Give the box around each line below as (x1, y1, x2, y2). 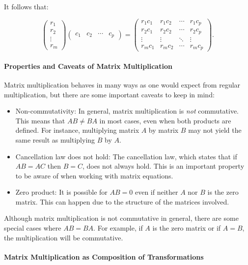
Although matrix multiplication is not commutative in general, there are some (4, 213, 239, 223)
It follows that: (4, 1, 49, 11)
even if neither (135, 187, 178, 197)
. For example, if (93, 223, 143, 233)
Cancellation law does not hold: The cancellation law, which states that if (15, 151, 237, 161)
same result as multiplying (15, 134, 95, 145)
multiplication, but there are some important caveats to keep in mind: (4, 89, 215, 99)
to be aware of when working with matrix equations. (15, 170, 173, 180)
